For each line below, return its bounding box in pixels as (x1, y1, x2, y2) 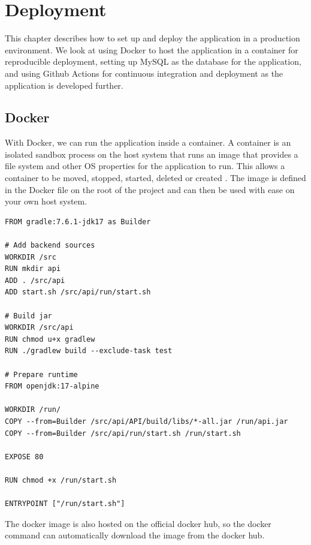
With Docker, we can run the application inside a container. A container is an (5, 136, 291, 149)
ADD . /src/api (5, 276, 65, 285)
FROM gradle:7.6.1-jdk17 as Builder (5, 217, 151, 226)
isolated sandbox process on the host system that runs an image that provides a (5, 147, 298, 160)
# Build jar (5, 311, 52, 320)
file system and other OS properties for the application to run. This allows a (5, 159, 285, 172)
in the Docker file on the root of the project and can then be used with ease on (5, 183, 295, 195)
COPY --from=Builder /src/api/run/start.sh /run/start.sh (5, 429, 241, 438)
